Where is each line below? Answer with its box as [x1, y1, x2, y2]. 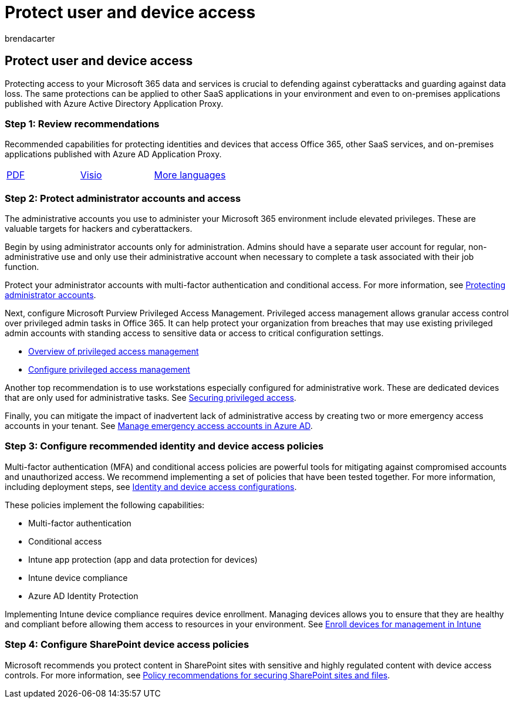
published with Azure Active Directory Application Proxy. [5, 98, 224, 109]
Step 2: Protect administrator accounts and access [5, 192, 241, 204]
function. [5, 262, 39, 272]
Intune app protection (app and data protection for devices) [28, 554, 258, 565]
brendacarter [5, 33, 55, 43]
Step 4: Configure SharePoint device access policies [5, 638, 249, 651]
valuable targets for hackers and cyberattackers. [5, 224, 193, 234]
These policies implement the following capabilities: [5, 499, 205, 510]
